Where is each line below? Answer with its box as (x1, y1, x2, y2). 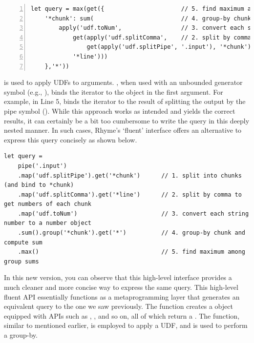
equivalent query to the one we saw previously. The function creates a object (4, 301, 233, 311)
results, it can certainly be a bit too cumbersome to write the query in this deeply (4, 115, 250, 125)
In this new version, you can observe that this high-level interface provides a (4, 272, 232, 282)
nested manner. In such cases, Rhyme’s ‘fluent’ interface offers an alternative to (4, 125, 242, 135)
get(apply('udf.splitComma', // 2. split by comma (72, 34, 252, 41)
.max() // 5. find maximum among (18, 248, 245, 256)
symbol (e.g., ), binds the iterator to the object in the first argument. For (4, 86, 223, 97)
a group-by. (4, 330, 38, 340)
